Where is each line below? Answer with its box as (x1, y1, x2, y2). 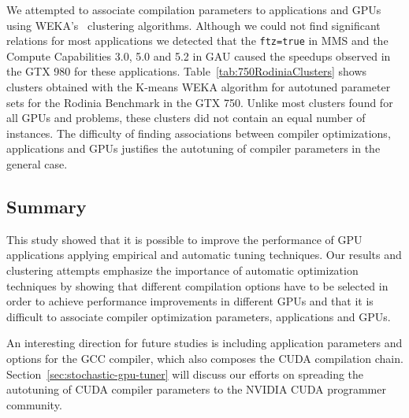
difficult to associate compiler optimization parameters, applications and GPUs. (6, 308, 391, 324)
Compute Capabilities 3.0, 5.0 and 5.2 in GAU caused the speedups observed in (6, 47, 391, 64)
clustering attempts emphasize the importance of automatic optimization (6, 261, 359, 278)
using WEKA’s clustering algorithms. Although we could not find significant (6, 17, 381, 33)
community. (6, 396, 62, 412)
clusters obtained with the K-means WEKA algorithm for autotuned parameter (6, 79, 391, 95)
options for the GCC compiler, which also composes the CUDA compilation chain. (6, 350, 403, 366)
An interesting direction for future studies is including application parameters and (6, 335, 403, 351)
